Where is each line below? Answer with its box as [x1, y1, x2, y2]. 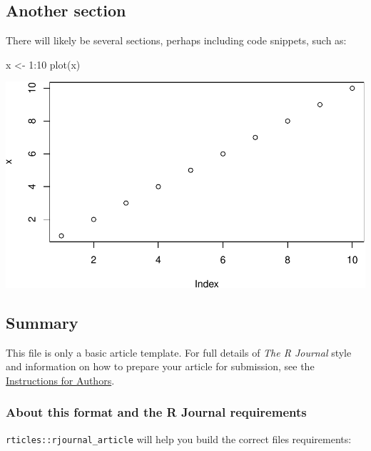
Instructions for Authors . [6, 372, 115, 387]
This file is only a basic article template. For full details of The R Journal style [6, 345, 352, 360]
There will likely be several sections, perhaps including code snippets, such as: [6, 33, 347, 48]
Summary [6, 311, 78, 333]
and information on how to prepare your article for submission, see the [6, 359, 315, 374]
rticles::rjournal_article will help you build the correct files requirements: [6, 431, 352, 446]
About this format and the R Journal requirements [6, 403, 307, 421]
